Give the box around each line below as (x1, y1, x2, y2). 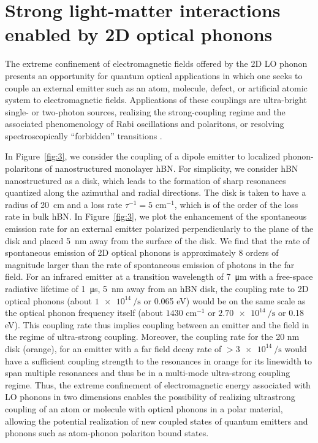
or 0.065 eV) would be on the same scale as (143, 294, 306, 307)
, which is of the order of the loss (174, 198, 298, 210)
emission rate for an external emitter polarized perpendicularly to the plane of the (5, 222, 314, 235)
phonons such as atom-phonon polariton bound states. (5, 426, 209, 439)
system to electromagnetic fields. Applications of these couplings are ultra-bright (5, 93, 307, 106)
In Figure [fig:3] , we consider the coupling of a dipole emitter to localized (5, 150, 281, 163)
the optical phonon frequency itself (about (5, 306, 163, 319)
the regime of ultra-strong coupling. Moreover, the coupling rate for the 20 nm (5, 330, 300, 343)
